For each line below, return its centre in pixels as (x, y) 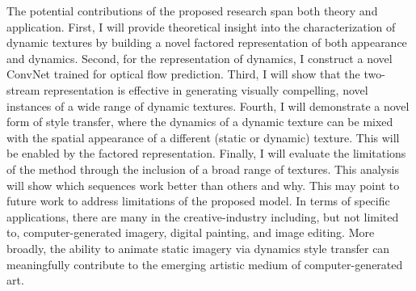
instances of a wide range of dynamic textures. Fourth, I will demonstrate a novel (208, 105)
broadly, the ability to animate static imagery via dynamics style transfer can (198, 248)
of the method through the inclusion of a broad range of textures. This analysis (203, 169)
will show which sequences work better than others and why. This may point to (203, 185)
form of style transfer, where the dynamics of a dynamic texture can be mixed (200, 122)
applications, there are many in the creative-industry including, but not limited (203, 216)
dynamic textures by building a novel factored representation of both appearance (207, 42)
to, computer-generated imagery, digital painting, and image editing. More (191, 232)
